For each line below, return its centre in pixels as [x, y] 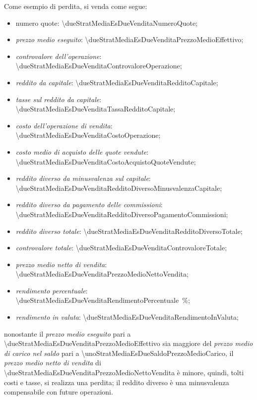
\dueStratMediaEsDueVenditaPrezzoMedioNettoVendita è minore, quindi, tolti [124, 372]
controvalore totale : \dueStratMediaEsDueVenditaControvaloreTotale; [121, 248]
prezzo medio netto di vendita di [53, 363]
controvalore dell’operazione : [59, 56]
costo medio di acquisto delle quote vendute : [82, 151]
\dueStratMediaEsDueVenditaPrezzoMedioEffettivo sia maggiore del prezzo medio [128, 343]
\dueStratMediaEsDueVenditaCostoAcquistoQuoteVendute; [106, 161]
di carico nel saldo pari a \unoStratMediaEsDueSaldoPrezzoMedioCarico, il [119, 353]
